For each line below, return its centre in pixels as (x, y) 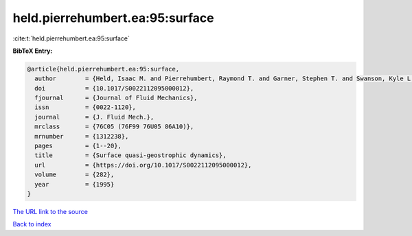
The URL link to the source (50, 211)
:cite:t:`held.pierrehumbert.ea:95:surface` (71, 38)
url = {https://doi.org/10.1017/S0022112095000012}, (143, 165)
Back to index (32, 224)
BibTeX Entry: (33, 51)
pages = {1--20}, (78, 146)
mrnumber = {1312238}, (82, 136)
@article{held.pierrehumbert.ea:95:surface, (103, 69)
